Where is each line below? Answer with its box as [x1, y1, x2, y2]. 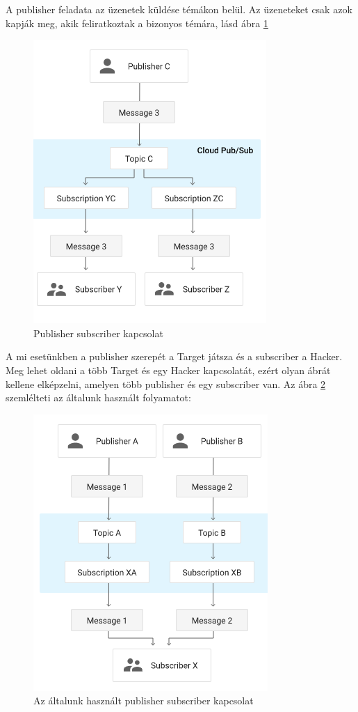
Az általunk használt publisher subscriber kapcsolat [33, 693, 254, 708]
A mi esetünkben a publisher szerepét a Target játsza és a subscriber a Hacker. [6, 349, 343, 364]
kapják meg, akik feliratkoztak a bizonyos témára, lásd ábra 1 [6, 15, 268, 30]
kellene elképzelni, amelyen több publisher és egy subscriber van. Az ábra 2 [6, 376, 326, 391]
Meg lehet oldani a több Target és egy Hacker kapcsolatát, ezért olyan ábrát [6, 362, 331, 377]
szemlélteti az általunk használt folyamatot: [6, 390, 191, 405]
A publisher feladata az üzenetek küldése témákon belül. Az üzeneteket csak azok [6, 2, 352, 16]
